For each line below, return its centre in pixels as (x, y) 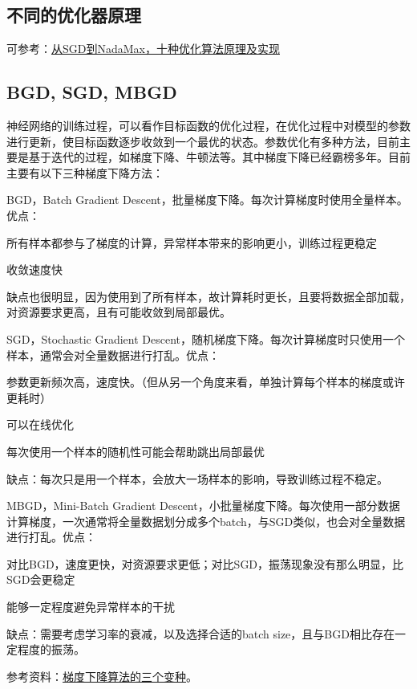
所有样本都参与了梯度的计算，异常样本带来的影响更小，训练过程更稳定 (192, 242)
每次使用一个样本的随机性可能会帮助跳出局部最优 (136, 451)
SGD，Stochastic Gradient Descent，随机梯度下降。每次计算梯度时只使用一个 (206, 338)
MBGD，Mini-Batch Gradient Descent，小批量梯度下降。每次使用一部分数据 (203, 506)
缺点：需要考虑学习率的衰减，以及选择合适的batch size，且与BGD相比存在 (200, 633)
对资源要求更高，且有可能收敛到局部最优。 (119, 312)
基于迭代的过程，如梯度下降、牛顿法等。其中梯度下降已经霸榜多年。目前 (219, 157)
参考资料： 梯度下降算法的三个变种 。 (102, 676)
